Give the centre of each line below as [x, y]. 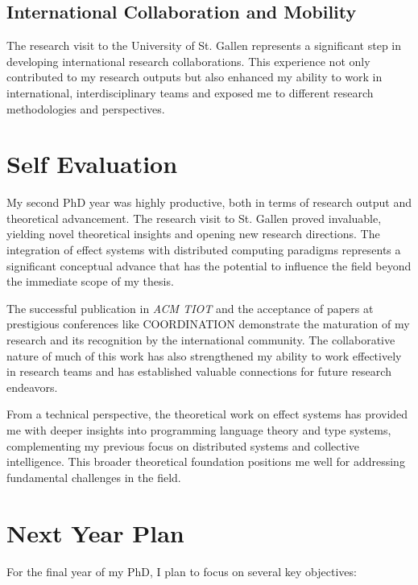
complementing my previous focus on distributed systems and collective [183, 445]
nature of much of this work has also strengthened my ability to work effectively [204, 355]
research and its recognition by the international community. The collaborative [201, 340]
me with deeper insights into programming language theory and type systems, [199, 430]
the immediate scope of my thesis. [90, 281]
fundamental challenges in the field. [94, 477]
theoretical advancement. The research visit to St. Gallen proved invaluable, [194, 218]
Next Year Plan [95, 532]
